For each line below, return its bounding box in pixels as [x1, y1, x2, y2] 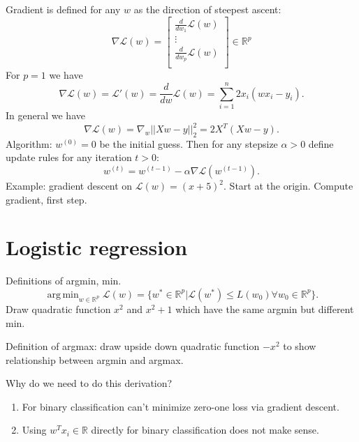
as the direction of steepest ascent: [133, 2, 281, 16]
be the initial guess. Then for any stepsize [99, 136, 278, 151]
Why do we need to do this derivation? [6, 376, 173, 390]
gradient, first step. [6, 192, 87, 206]
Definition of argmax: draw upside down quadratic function [6, 339, 260, 353]
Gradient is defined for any [6, 2, 121, 16]
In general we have [6, 107, 85, 122]
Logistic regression [6, 233, 188, 261]
